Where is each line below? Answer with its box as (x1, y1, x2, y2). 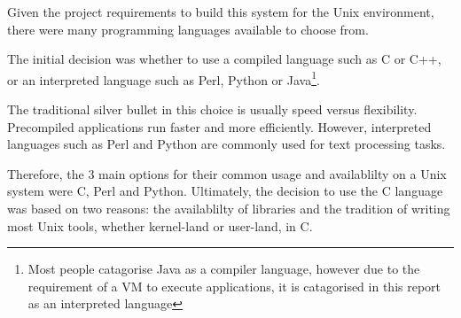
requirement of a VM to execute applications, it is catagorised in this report (27, 276, 441, 295)
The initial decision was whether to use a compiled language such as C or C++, (7, 50, 441, 68)
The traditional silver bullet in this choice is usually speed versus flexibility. (7, 100, 418, 119)
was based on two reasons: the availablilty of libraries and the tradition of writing (7, 199, 450, 217)
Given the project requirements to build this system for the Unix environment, (7, 3, 434, 20)
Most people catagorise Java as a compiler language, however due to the (27, 260, 420, 278)
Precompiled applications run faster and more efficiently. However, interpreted (7, 117, 432, 136)
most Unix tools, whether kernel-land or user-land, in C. (7, 216, 313, 235)
